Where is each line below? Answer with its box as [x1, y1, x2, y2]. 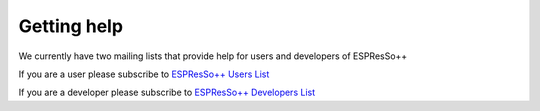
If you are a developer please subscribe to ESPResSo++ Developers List [18, 86, 315, 99]
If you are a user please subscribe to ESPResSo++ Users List [18, 68, 270, 80]
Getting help [18, 15, 124, 37]
